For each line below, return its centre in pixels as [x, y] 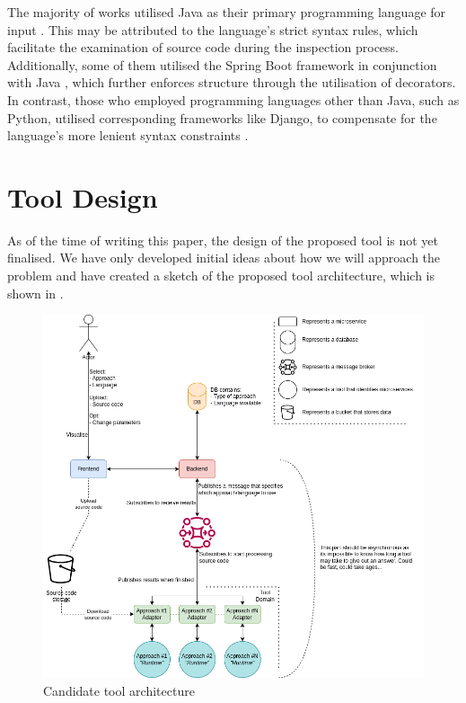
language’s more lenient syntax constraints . [128, 135]
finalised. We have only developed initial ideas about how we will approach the [224, 258]
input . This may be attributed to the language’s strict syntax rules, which [213, 29]
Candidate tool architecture [119, 690]
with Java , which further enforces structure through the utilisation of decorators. [232, 82]
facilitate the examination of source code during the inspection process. [203, 47]
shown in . [35, 293]
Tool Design [83, 196]
